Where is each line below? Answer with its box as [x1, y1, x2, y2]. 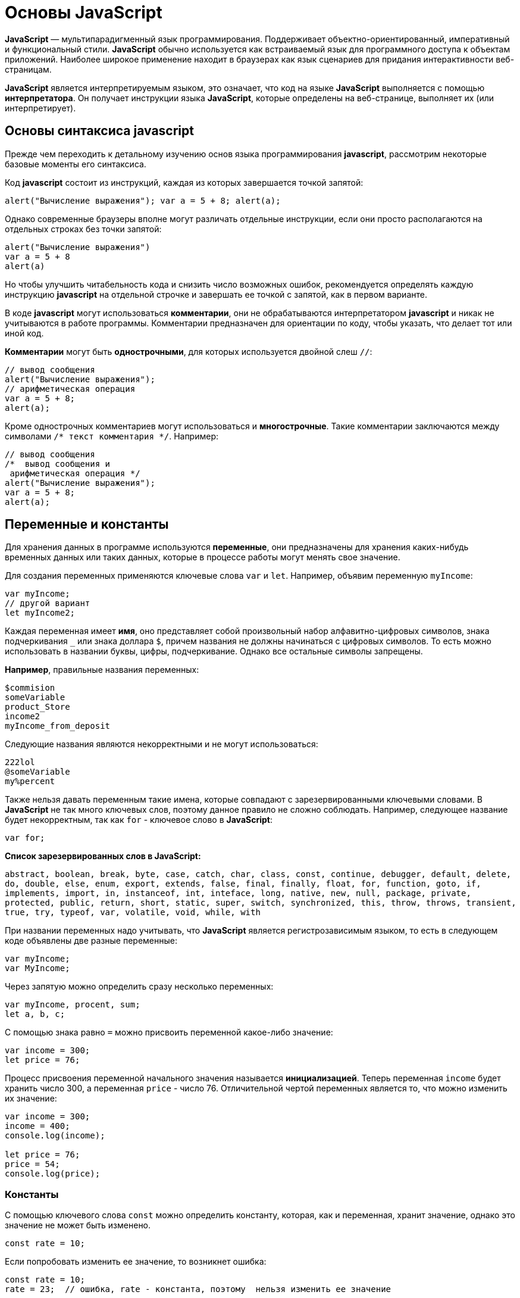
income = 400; [5, 1121, 70, 1131]
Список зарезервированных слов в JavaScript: [5, 851, 201, 862]
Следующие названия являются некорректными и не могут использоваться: [5, 739, 318, 750]
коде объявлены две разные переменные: [5, 935, 178, 946]
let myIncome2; [5, 608, 76, 618]
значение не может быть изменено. [5, 1220, 151, 1231]
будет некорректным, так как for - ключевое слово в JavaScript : [5, 815, 272, 825]
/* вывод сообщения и [5, 458, 111, 469]
